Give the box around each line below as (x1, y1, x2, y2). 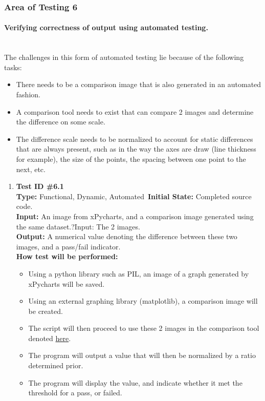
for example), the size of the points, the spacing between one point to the (16, 153, 246, 164)
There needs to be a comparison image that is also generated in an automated (16, 79, 261, 90)
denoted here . (28, 332, 71, 343)
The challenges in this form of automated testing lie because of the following (4, 52, 244, 62)
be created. (28, 305, 63, 316)
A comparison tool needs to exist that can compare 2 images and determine (16, 106, 254, 117)
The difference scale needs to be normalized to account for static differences (16, 133, 253, 144)
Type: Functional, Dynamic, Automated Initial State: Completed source (16, 191, 252, 201)
